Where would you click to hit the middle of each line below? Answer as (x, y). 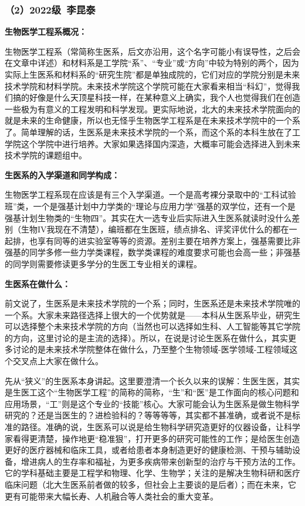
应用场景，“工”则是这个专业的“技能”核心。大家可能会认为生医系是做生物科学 (152, 403)
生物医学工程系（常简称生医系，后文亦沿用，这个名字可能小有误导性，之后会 (152, 51)
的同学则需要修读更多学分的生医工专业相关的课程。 (103, 263)
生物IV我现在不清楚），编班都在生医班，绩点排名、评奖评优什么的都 (151, 229)
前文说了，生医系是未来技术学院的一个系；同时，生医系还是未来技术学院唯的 (152, 303)
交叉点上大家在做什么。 (58, 361)
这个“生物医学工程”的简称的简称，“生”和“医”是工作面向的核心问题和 (168, 392)
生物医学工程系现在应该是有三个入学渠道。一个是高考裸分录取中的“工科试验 (150, 194)
